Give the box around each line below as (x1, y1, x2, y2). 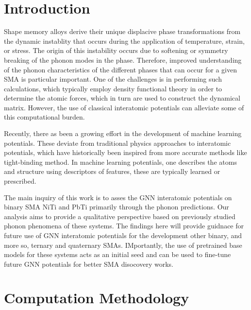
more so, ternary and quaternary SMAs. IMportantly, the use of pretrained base (4, 240, 242, 250)
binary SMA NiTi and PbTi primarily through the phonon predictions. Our (4, 202, 229, 212)
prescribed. (4, 176, 36, 186)
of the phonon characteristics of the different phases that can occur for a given (4, 64, 237, 74)
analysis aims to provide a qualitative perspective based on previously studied (4, 211, 235, 221)
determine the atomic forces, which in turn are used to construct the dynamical (4, 93, 240, 103)
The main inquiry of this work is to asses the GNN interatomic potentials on (4, 192, 232, 202)
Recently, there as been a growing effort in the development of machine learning (4, 128, 242, 138)
